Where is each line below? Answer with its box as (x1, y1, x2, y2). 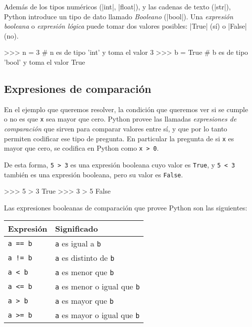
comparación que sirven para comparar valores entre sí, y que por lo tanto (4, 123, 227, 134)
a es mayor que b (55, 295, 114, 307)
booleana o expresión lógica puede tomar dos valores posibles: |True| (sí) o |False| (4, 21, 247, 31)
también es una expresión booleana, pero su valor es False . (4, 169, 183, 179)
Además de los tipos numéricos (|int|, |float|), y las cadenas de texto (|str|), (4, 1, 231, 11)
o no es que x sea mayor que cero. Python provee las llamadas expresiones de (4, 114, 237, 124)
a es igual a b (55, 238, 101, 249)
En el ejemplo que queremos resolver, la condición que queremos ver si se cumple (4, 104, 248, 114)
